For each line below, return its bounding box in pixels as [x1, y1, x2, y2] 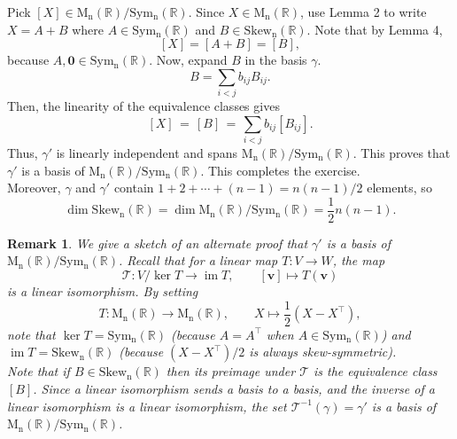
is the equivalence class [314, 362, 438, 380]
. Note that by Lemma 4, [306, 20, 443, 38]
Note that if [7, 362, 70, 380]
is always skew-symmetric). [249, 342, 397, 361]
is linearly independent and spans [56, 144, 238, 162]
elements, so [367, 178, 432, 197]
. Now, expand [149, 51, 228, 69]
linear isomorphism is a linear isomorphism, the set [7, 396, 287, 415]
